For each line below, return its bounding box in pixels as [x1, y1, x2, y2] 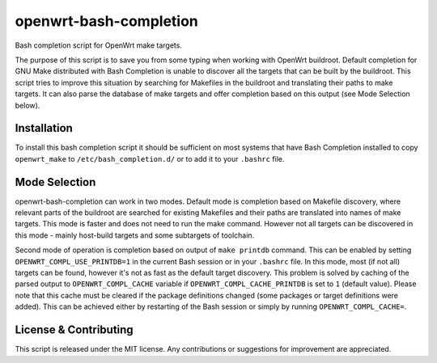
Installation [15, 121, 73, 135]
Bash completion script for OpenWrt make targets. [15, 40, 182, 50]
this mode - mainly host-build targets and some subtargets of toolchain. [15, 230, 255, 240]
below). [15, 100, 40, 110]
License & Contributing [15, 323, 134, 337]
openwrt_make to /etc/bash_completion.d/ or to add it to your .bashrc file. [15, 154, 285, 163]
